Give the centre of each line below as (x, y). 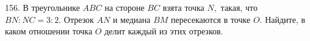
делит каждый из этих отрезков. (164, 31)
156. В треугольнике (42, 7)
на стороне (124, 7)
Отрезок (79, 19)
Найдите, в (285, 19)
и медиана (132, 19)
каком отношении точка (49, 31)
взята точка (183, 7)
